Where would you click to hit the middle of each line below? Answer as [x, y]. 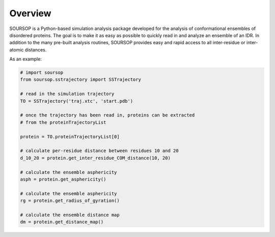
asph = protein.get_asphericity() [63, 179]
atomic [17, 50]
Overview [30, 13]
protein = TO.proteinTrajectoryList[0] [70, 137]
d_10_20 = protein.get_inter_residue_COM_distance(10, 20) [95, 158]
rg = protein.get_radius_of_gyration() [70, 201]
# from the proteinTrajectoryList [63, 122]
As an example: [25, 59]
